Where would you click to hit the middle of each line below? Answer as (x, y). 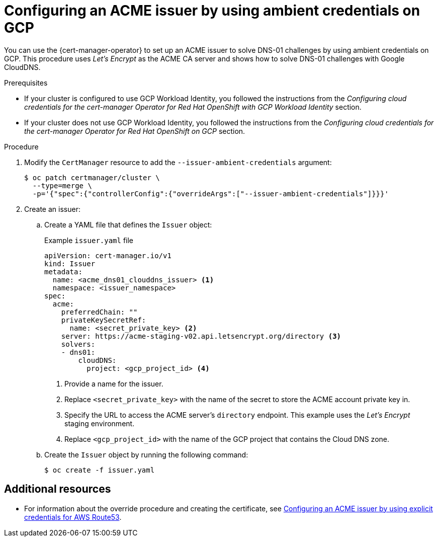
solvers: (78, 344)
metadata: (63, 272)
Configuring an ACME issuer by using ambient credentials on (212, 11)
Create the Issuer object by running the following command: (146, 454)
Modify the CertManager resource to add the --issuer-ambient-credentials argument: (178, 162)
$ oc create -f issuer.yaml (100, 470)
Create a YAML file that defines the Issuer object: (128, 224)
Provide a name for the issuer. (114, 383)
